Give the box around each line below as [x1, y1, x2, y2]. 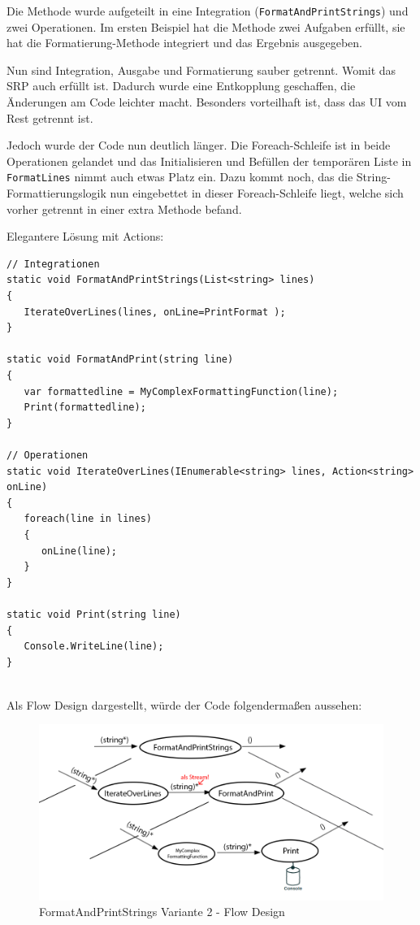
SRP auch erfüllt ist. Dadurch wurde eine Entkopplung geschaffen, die [6, 77, 356, 94]
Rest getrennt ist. [6, 109, 93, 126]
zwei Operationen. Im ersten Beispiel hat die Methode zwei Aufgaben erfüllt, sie [6, 18, 405, 35]
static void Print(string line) [6, 608, 181, 620]
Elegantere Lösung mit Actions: [6, 228, 164, 245]
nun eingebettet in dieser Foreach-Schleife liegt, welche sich [110, 185, 404, 202]
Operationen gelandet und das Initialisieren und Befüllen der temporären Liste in [6, 152, 412, 169]
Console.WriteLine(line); [24, 641, 164, 653]
